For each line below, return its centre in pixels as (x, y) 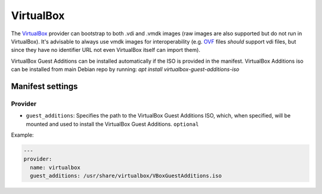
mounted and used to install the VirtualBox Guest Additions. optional (112, 124)
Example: (22, 135)
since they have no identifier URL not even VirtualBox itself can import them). (106, 50)
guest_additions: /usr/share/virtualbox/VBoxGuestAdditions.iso (126, 176)
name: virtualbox (55, 167)
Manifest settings (44, 86)
